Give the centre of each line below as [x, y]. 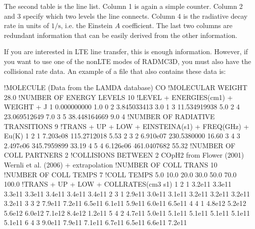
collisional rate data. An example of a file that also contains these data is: [115, 71]
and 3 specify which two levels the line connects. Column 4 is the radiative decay [126, 16]
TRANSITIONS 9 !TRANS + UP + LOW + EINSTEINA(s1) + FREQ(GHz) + [127, 126]
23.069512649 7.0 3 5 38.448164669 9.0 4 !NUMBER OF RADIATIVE [110, 116]
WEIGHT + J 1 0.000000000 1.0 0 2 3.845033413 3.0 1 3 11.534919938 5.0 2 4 [122, 107]
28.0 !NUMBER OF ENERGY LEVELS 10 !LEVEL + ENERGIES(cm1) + [118, 97]
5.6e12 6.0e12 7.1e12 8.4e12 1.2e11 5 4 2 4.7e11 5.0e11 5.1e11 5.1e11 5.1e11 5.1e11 [127, 213]
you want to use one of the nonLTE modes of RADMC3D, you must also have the [127, 61]
